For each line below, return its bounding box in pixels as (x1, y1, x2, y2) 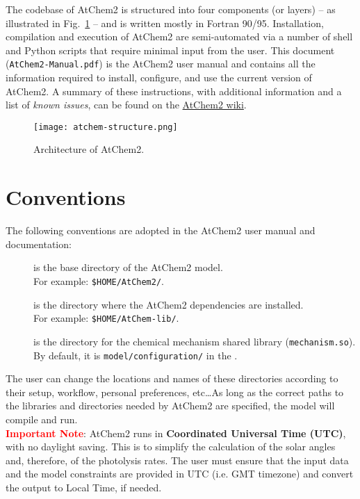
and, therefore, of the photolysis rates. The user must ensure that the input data (6, 452, 349, 467)
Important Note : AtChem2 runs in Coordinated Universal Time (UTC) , (6, 425, 346, 440)
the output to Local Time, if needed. (6, 480, 162, 494)
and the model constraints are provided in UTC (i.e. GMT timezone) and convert (6, 466, 354, 481)
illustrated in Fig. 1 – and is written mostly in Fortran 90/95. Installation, (6, 15, 324, 30)
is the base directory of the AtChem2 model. (33, 260, 223, 275)
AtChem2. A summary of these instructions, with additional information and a (6, 83, 342, 98)
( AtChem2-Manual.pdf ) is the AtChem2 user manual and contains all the (6, 56, 316, 71)
